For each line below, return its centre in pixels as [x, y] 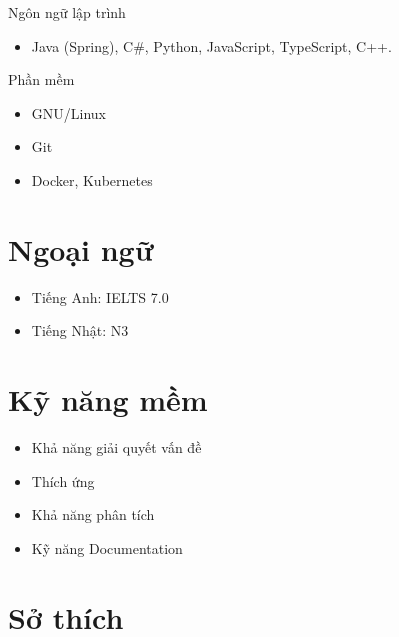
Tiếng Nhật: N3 [80, 330]
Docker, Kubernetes [92, 179]
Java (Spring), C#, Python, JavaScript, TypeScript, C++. [211, 45]
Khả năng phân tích [93, 514]
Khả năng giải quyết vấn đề [116, 447]
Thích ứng [63, 480]
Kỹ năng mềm [108, 399]
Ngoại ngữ [81, 248]
